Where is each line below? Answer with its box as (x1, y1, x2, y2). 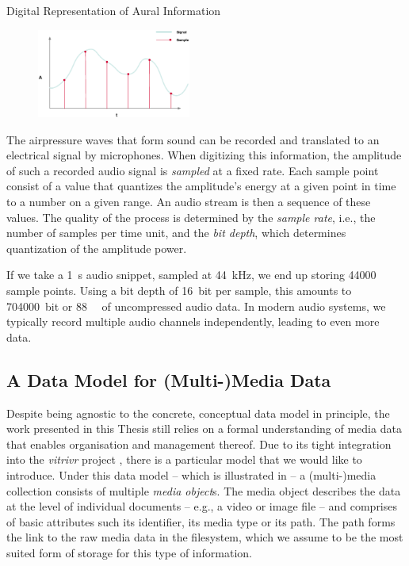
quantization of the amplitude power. (6, 239, 187, 256)
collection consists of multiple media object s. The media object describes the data (6, 482, 401, 499)
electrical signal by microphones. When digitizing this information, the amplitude (6, 147, 402, 163)
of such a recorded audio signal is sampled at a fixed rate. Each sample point (6, 162, 379, 178)
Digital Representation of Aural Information (6, 2, 221, 18)
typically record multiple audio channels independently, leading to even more (6, 313, 380, 330)
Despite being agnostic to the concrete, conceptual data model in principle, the (6, 404, 390, 421)
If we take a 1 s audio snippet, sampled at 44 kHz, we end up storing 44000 (6, 266, 377, 283)
